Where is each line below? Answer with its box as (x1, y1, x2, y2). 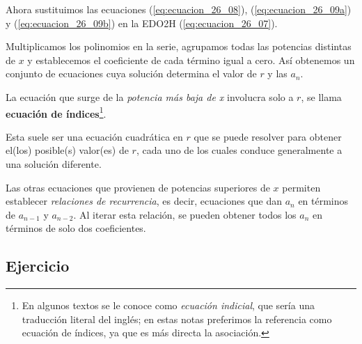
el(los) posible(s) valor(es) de (6, 143, 129, 157)
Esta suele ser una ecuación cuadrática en (6, 129, 183, 143)
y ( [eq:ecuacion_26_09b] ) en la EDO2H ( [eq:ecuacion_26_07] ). (6, 15, 278, 30)
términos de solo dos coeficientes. (6, 221, 146, 235)
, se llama (301, 89, 342, 104)
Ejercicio (6, 255, 70, 276)
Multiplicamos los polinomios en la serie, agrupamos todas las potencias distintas (6, 39, 352, 54)
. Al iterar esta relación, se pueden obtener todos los (73, 207, 297, 221)
